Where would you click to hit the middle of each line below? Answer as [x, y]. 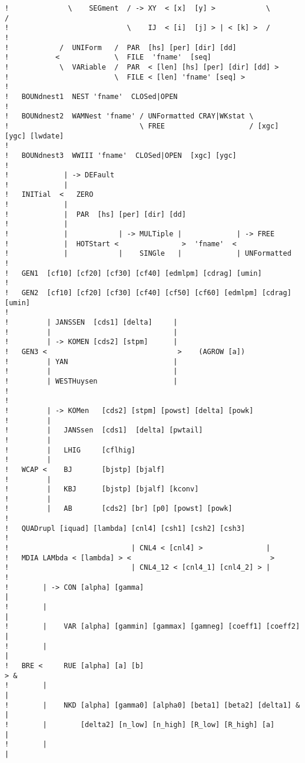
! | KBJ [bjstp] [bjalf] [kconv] [102, 489]
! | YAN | [91, 361]
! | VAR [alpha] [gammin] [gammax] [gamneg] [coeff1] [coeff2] [152, 627]
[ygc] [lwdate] [34, 136]
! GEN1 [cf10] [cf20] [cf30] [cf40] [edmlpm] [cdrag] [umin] [133, 273]
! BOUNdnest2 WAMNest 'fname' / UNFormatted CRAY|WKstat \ [129, 116]
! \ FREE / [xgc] [142, 126]
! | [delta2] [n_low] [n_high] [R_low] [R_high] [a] [140, 724]
